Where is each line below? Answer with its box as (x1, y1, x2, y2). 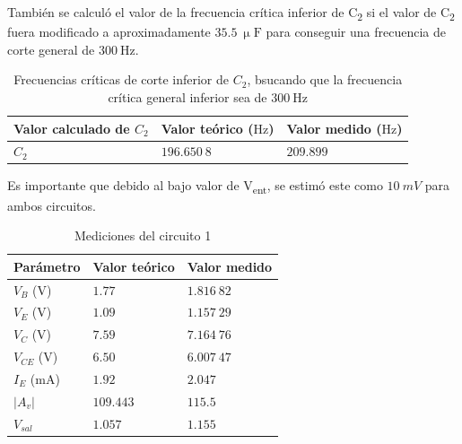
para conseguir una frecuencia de (266, 22, 446, 41)
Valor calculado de (13, 118, 130, 137)
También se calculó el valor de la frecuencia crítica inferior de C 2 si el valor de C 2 (7, 3, 455, 23)
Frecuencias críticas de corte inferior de (13, 70, 230, 89)
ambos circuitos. (7, 196, 96, 214)
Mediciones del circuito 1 (74, 226, 212, 245)
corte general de (7, 39, 95, 58)
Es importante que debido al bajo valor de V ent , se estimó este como (7, 176, 383, 197)
